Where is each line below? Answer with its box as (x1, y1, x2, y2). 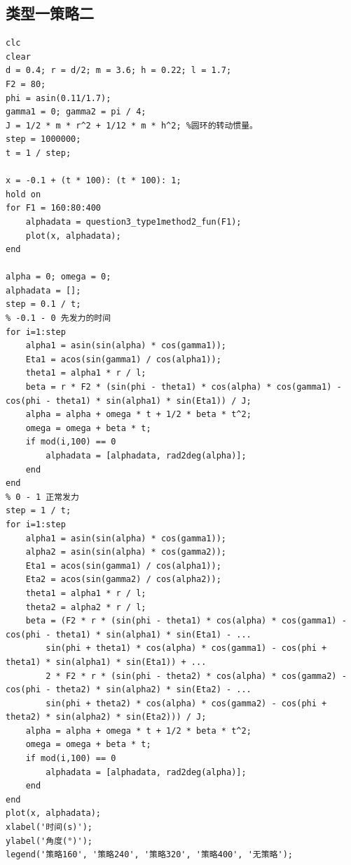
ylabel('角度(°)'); (6, 836, 93, 846)
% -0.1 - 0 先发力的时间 (6, 313, 111, 324)
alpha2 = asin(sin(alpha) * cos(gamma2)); (25, 547, 226, 557)
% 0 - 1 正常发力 (6, 491, 79, 502)
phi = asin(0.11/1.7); (6, 93, 111, 103)
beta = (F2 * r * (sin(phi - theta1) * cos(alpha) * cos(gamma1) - (25, 616, 347, 626)
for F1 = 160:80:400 (6, 203, 102, 213)
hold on (6, 189, 41, 199)
